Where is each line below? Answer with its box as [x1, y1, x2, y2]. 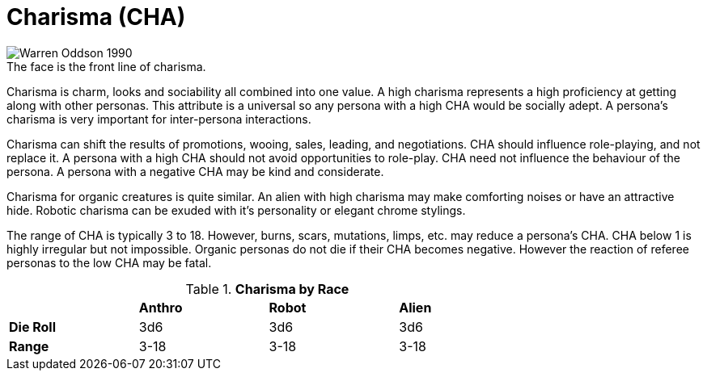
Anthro [138, 299, 183, 316]
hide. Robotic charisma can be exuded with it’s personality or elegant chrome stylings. [6, 203, 466, 217]
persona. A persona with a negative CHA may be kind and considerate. [6, 164, 384, 178]
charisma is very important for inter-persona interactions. [6, 111, 311, 126]
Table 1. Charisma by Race [185, 280, 349, 297]
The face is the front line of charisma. [6, 59, 206, 73]
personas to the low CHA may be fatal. [6, 255, 212, 270]
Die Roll [9, 318, 57, 335]
